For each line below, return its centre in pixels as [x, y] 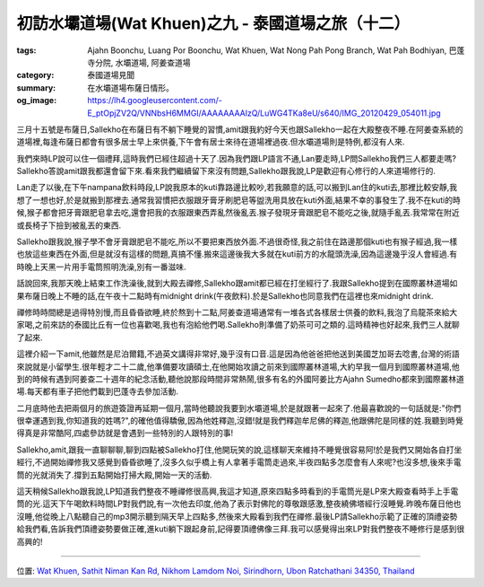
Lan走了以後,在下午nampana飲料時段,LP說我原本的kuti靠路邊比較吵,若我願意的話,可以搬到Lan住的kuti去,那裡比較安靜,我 [237, 188]
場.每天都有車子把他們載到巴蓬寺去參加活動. [98, 391]
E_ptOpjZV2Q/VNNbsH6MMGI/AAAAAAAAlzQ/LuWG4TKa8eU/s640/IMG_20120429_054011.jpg [264, 113]
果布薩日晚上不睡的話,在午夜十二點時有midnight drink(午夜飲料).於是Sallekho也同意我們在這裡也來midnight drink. [225, 295]
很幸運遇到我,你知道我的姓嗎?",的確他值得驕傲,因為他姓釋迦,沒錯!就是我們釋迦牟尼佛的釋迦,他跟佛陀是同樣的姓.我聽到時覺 [240, 421]
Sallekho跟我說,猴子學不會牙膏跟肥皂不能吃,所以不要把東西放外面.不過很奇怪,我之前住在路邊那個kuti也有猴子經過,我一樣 [237, 241]
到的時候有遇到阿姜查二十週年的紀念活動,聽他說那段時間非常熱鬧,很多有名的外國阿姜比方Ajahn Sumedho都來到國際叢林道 [241, 379]
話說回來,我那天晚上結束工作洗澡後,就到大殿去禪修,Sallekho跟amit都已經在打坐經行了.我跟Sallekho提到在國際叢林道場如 [237, 284]
